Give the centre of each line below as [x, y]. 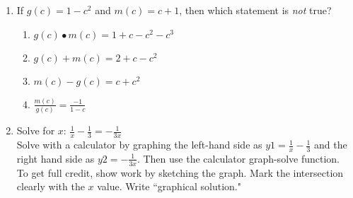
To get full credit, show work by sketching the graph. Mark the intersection [180, 172]
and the [331, 145]
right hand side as [56, 158]
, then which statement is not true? [255, 10]
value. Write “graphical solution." [169, 186]
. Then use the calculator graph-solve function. [238, 158]
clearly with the [51, 186]
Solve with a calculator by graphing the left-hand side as [139, 145]
